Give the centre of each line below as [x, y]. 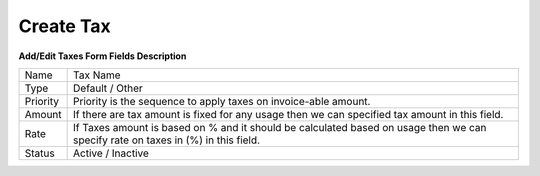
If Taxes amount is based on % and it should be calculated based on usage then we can [280, 127]
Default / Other [108, 88]
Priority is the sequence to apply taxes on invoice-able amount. [222, 101]
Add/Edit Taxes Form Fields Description [102, 56]
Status [39, 153]
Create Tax [65, 26]
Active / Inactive [111, 153]
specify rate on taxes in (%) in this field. [166, 140]
